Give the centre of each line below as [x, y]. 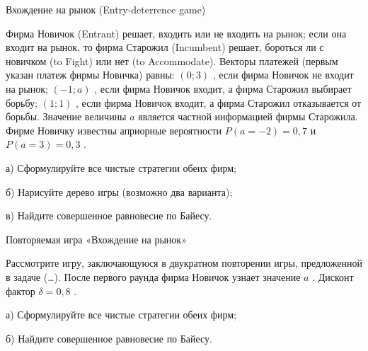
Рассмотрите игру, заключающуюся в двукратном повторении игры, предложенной [184, 263]
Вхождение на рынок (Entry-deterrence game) [106, 9]
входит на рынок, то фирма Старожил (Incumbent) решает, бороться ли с [165, 47]
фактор [21, 290]
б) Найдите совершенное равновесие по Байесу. [109, 338]
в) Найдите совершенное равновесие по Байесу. [109, 215]
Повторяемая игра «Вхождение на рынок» [96, 239]
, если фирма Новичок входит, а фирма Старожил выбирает [223, 88]
